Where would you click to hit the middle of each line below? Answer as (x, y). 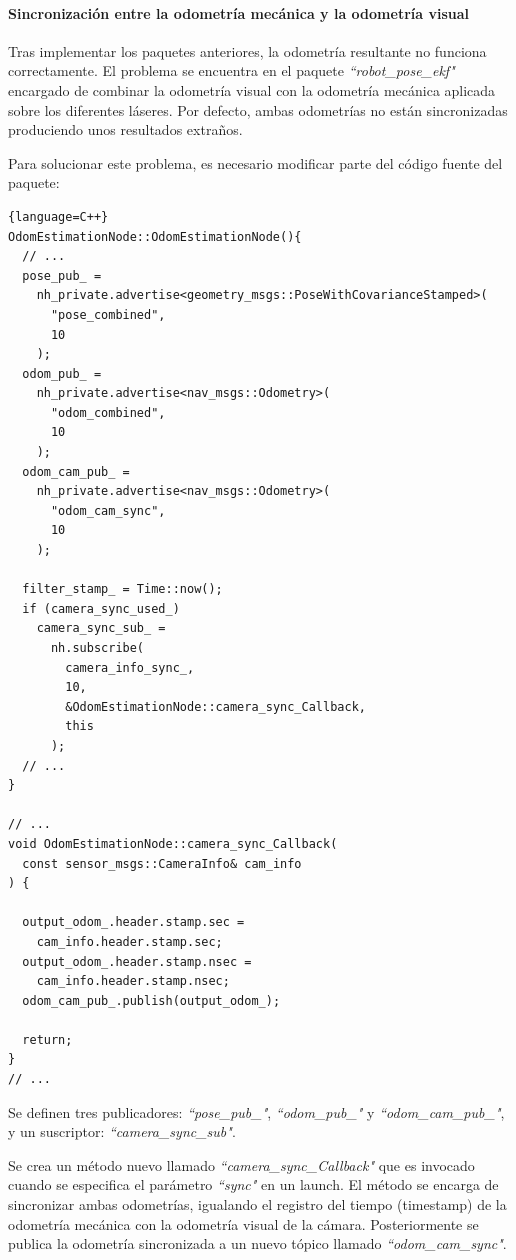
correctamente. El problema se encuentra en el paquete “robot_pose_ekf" (231, 70)
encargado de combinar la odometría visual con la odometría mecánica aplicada (252, 89)
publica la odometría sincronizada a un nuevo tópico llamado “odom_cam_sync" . (257, 1243)
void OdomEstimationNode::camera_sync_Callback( (173, 843)
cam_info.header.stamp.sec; (129, 941)
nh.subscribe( (97, 648)
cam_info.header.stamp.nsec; (133, 981)
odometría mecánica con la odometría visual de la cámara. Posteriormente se (243, 1223)
